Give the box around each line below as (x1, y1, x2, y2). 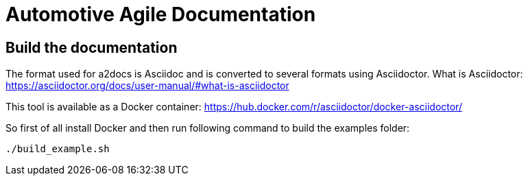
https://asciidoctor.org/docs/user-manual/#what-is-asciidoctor (5, 80, 289, 92)
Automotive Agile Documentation (5, 3, 316, 26)
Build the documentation (5, 38, 178, 56)
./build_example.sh (5, 143, 110, 155)
